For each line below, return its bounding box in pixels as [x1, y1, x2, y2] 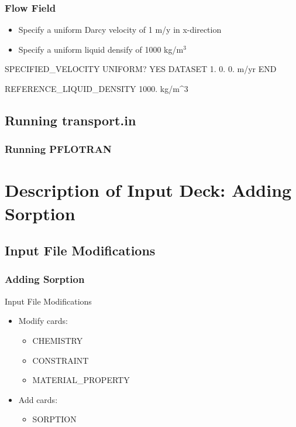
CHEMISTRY [32, 334, 83, 346]
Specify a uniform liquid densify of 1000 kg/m [18, 43, 184, 55]
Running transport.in [5, 111, 136, 129]
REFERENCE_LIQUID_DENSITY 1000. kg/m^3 [5, 83, 188, 94]
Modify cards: [18, 315, 68, 327]
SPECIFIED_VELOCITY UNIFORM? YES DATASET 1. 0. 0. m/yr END [5, 63, 277, 75]
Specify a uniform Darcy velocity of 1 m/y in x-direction [18, 23, 222, 36]
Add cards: [18, 393, 58, 405]
